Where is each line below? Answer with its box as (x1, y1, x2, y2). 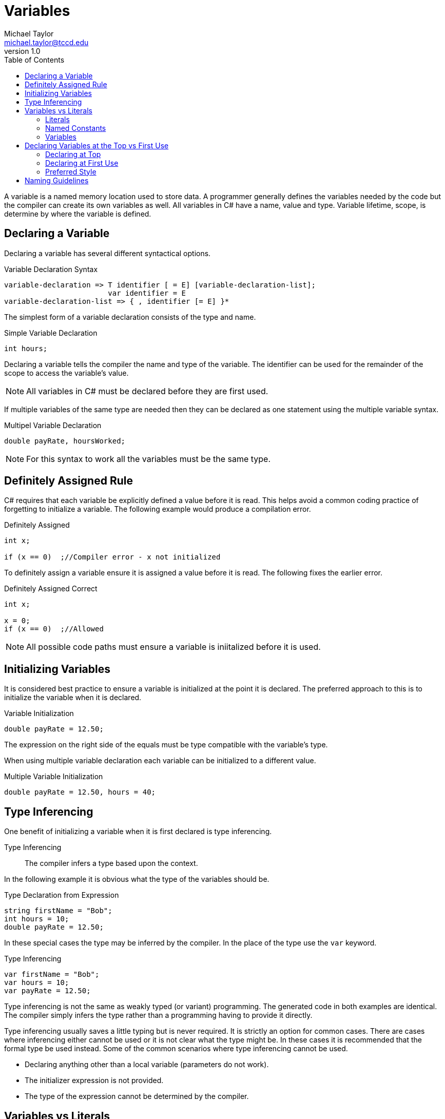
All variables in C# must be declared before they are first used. (26, 385, 268, 396)
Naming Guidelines (25, 176, 89, 185)
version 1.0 (4, 46, 41, 55)
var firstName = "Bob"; (4, 970, 100, 979)
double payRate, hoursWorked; (4, 436, 126, 445)
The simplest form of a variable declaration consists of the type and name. (4, 312, 256, 321)
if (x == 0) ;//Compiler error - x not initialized (4, 553, 221, 562)
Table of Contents (4, 55, 65, 64)
